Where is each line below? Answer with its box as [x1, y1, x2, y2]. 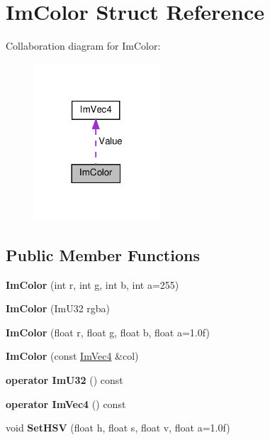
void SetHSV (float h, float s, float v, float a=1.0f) [6, 420, 230, 435]
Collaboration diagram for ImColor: [6, 38, 161, 53]
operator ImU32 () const [6, 372, 123, 387]
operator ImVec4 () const [6, 396, 126, 411]
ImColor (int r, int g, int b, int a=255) [6, 277, 179, 292]
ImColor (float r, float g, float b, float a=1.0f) [6, 324, 210, 339]
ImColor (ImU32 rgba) [6, 301, 111, 316]
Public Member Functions [6, 243, 200, 265]
